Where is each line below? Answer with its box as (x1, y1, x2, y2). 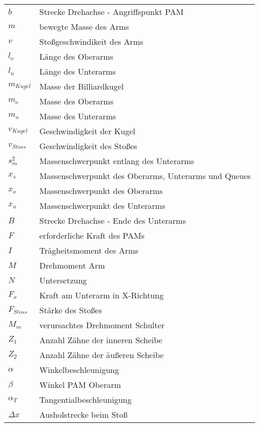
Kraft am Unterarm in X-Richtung (39, 289, 164, 301)
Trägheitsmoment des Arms (39, 244, 138, 256)
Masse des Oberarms (39, 95, 114, 107)
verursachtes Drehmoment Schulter (39, 319, 165, 331)
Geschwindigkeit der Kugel (39, 125, 135, 137)
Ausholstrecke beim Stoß (39, 408, 128, 420)
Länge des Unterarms (39, 65, 116, 77)
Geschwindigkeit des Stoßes (39, 140, 137, 152)
